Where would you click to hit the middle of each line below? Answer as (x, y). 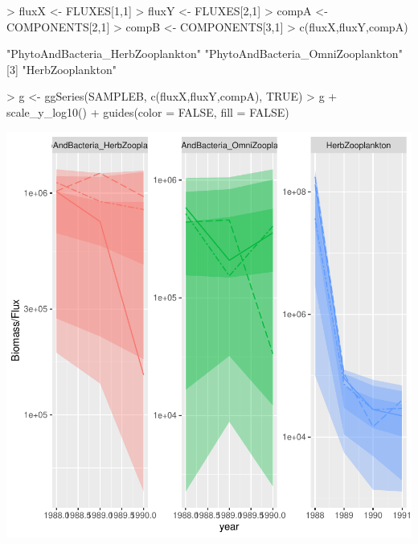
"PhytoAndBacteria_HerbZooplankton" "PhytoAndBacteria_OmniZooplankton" (205, 54)
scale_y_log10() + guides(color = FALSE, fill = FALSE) (148, 111)
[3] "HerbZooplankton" (61, 69)
